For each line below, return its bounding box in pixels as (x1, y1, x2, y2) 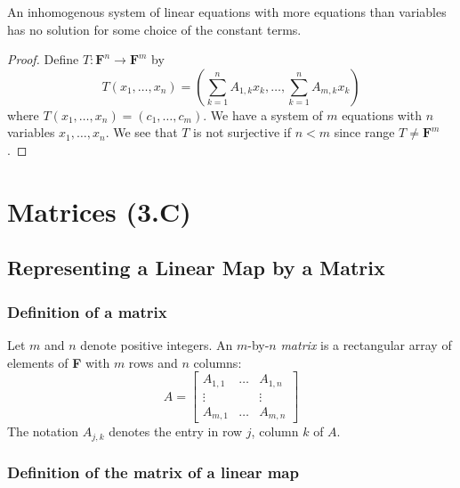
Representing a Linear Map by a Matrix (7, 254, 385, 281)
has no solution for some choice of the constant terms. (7, 20, 302, 38)
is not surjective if (193, 123, 291, 142)
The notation (7, 422, 79, 441)
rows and (128, 353, 178, 371)
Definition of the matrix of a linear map (7, 460, 299, 483)
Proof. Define (7, 50, 79, 69)
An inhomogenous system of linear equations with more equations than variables (7, 3, 447, 20)
